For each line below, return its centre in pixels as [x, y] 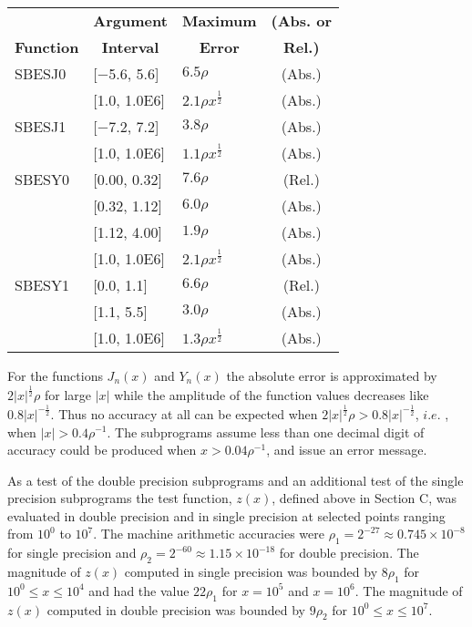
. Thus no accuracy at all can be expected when [184, 413]
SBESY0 [42, 179]
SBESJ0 [41, 73]
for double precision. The [349, 553]
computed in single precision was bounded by [251, 572]
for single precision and [72, 553]
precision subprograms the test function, [120, 498]
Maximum [219, 21]
